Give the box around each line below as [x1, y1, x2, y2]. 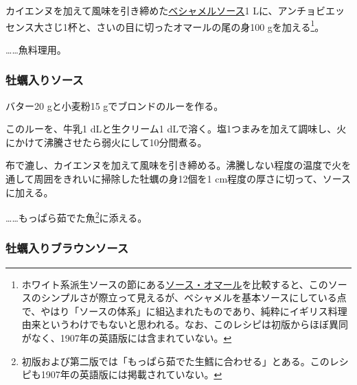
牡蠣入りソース [5, 71, 84, 89]
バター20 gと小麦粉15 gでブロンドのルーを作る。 [5, 98, 224, 113]
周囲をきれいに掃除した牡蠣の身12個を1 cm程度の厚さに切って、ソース [34, 172, 352, 186]
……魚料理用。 [5, 42, 67, 56]
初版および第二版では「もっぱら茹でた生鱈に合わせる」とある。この [21, 353, 330, 368]
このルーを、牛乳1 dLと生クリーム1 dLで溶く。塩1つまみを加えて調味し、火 [5, 121, 347, 136]
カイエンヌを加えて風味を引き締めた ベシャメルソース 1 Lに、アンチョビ [5, 3, 325, 17]
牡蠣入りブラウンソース [5, 240, 129, 257]
